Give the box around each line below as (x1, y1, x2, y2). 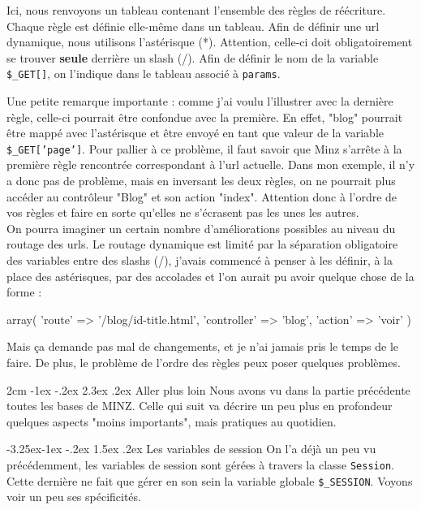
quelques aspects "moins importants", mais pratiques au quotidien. (6, 413, 337, 430)
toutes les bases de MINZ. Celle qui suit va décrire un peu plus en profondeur (6, 397, 393, 414)
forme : (6, 283, 42, 300)
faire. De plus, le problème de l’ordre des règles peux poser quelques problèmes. (6, 354, 401, 370)
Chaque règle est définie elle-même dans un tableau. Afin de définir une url (6, 17, 380, 34)
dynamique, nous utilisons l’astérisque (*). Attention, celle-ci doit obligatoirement (6, 33, 413, 50)
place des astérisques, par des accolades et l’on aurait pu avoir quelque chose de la (6, 267, 415, 284)
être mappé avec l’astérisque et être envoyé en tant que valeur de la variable (6, 124, 384, 141)
